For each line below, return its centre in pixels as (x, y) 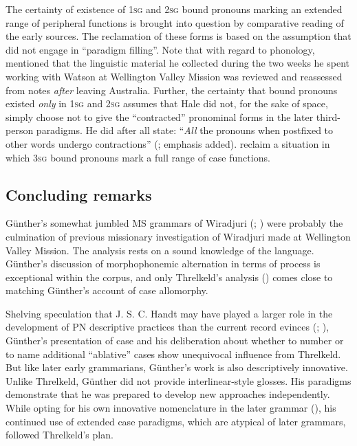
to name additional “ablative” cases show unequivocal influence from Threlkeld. (173, 354)
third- (328, 116)
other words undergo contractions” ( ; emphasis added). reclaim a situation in (168, 143)
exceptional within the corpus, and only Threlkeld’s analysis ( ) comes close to (169, 277)
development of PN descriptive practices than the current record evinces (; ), (167, 327)
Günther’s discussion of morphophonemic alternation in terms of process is (163, 264)
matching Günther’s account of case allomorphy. (107, 290)
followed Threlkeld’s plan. (60, 435)
